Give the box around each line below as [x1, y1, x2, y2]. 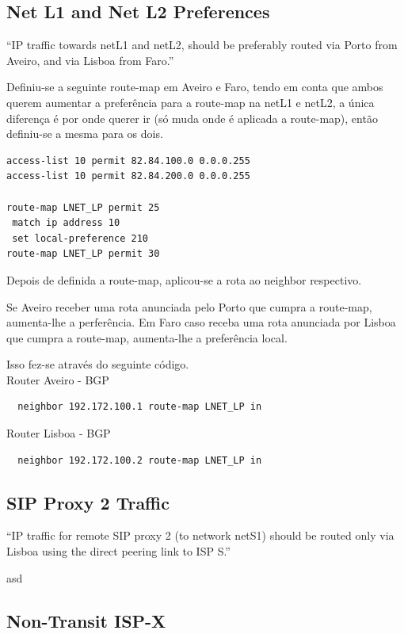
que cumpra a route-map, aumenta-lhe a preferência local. [6, 329, 288, 346]
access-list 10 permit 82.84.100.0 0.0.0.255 [6, 155, 250, 166]
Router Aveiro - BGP [6, 371, 109, 388]
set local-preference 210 [12, 232, 148, 244]
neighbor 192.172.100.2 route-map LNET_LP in [17, 454, 262, 466]
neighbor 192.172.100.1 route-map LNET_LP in [17, 401, 262, 413]
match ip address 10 [12, 217, 120, 229]
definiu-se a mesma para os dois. [6, 125, 163, 142]
